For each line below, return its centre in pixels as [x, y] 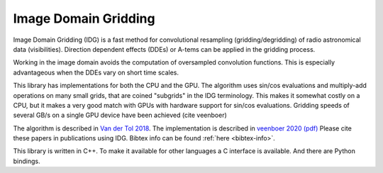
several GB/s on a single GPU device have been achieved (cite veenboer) [120, 115]
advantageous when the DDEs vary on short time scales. [96, 72]
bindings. [27, 161]
